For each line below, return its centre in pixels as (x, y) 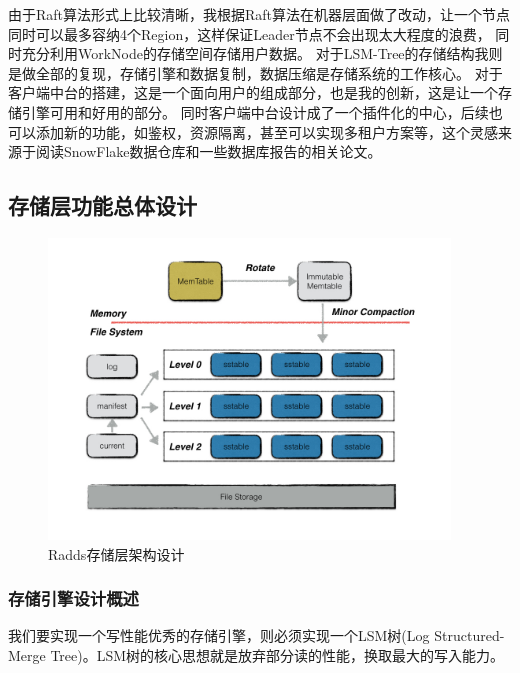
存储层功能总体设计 (102, 205)
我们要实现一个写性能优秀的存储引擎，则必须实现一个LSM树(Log (219, 635)
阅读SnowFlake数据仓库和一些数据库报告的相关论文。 (208, 151)
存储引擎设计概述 (73, 598)
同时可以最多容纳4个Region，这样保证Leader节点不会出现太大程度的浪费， (249, 33)
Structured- (469, 635)
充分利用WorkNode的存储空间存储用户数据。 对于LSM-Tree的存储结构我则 (262, 53)
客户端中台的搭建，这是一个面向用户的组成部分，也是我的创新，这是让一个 (253, 92)
